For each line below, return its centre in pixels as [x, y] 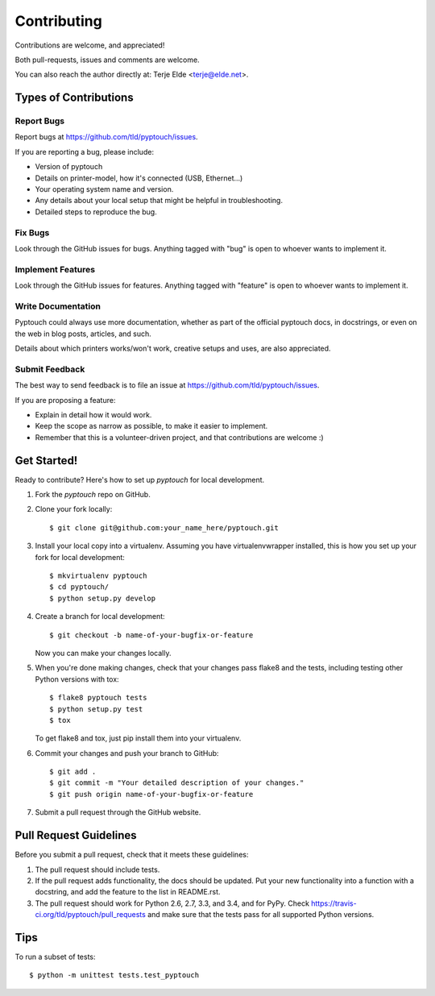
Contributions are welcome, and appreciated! [90, 45]
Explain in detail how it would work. [93, 414]
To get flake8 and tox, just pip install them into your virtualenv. [138, 738]
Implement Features [55, 269]
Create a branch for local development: [100, 616]
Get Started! [46, 461]
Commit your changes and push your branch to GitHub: [127, 753]
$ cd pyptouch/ [79, 587]
